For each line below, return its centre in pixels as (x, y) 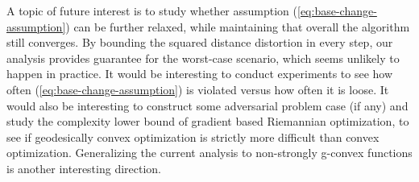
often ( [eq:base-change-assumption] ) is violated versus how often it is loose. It (198, 89)
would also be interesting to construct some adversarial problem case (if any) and (207, 105)
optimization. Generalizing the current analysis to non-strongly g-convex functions (209, 153)
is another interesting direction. (84, 168)
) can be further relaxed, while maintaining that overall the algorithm (238, 26)
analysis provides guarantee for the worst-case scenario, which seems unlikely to (203, 58)
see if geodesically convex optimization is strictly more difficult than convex (193, 136)
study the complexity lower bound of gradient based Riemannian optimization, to (208, 121)
